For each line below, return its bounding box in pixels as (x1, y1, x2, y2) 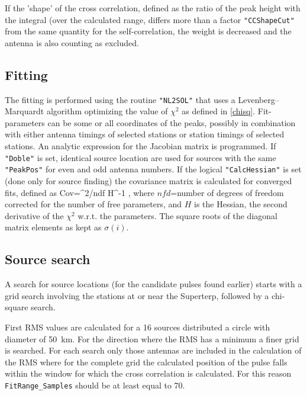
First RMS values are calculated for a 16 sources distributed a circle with (5, 320, 270, 333)
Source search (5, 250, 91, 268)
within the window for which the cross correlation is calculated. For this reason (5, 367, 292, 380)
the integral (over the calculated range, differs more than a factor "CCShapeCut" (5, 13, 295, 25)
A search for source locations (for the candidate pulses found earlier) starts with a (5, 278, 302, 290)
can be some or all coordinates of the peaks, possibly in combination (47, 116, 296, 129)
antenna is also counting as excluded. (5, 36, 139, 49)
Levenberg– (238, 93, 279, 105)
